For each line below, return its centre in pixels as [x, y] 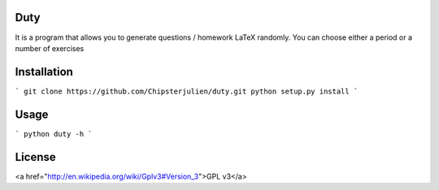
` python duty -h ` [54, 134]
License [35, 157]
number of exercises [50, 48]
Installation [44, 72]
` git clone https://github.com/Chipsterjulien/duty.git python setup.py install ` [187, 91]
